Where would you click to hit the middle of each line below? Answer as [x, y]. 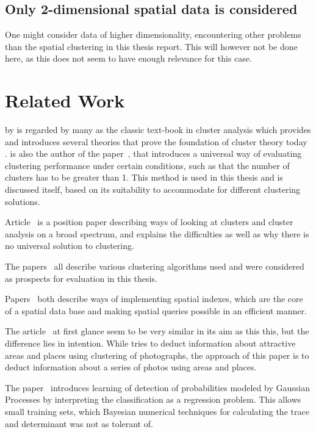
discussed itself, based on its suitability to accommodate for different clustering [153, 189]
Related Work [65, 100]
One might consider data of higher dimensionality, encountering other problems [153, 34]
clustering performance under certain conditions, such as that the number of [147, 165]
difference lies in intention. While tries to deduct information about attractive [150, 343]
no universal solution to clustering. [70, 246]
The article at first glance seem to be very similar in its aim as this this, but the [157, 331]
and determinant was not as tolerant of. [79, 423]
